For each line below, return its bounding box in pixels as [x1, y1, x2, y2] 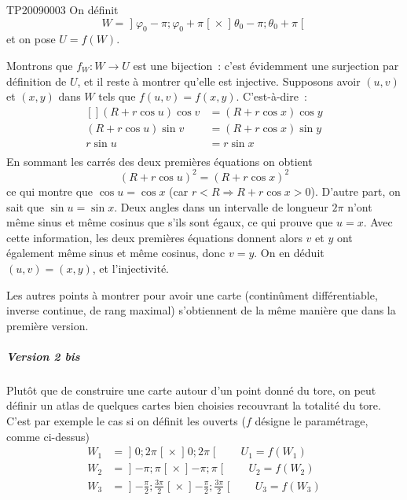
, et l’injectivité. [92, 259, 169, 276]
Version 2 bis [6, 347, 80, 364]
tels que [98, 88, 136, 105]
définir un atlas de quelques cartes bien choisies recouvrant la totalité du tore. [6, 397, 381, 414]
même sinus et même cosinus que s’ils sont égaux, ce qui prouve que [6, 214, 333, 230]
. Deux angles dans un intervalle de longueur [114, 198, 328, 215]
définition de [6, 72, 67, 89]
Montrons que [6, 57, 73, 73]
